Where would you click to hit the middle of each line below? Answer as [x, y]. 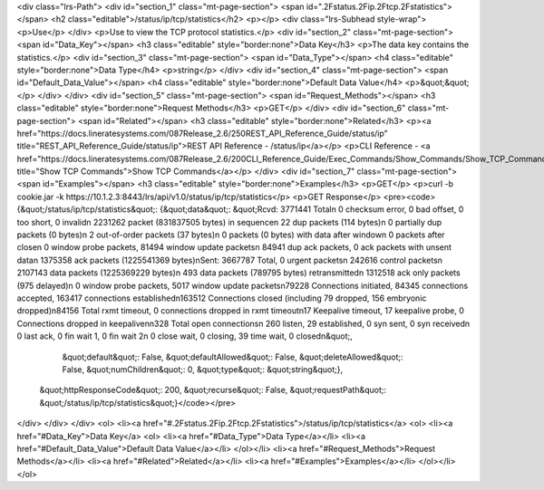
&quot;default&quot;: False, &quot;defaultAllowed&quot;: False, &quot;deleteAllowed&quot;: [233, 357]
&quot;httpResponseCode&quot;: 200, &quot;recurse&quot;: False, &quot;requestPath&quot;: [213, 390]
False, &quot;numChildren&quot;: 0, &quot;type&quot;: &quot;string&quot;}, [203, 369]
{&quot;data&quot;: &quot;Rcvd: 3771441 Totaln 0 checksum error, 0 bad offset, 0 [311, 209]
